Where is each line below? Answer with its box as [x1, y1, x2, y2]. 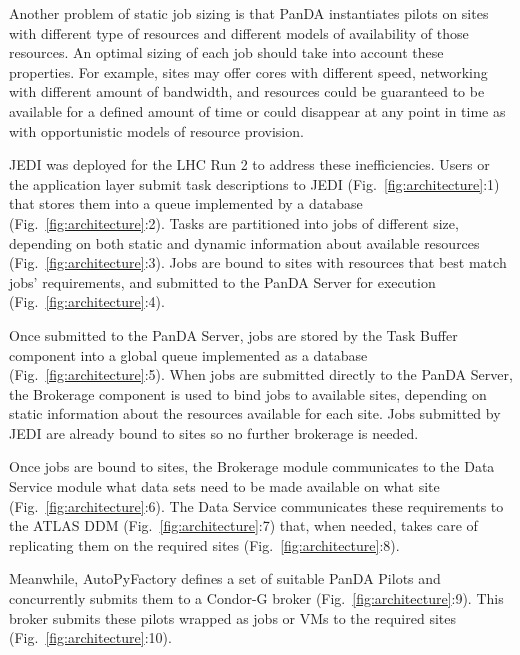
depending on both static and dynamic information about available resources [9, 232, 480, 253]
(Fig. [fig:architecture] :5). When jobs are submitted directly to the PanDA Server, [9, 364, 513, 385]
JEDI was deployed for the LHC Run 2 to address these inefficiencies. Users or [9, 154, 490, 175]
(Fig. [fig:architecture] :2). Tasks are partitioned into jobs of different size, [9, 212, 459, 233]
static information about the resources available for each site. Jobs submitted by [9, 403, 501, 424]
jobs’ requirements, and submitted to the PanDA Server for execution [9, 271, 436, 292]
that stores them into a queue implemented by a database [9, 193, 363, 214]
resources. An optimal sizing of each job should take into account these [9, 42, 444, 63]
